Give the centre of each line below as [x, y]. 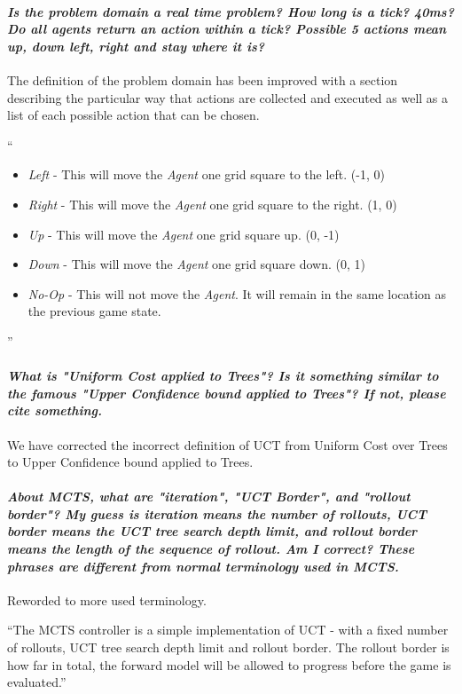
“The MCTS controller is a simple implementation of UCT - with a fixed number [228, 630]
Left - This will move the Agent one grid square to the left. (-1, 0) [206, 174]
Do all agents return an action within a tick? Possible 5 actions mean [227, 29]
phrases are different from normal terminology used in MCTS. [203, 566]
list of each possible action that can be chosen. [133, 115]
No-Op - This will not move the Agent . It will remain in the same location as [237, 293]
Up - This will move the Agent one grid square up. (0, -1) [184, 234]
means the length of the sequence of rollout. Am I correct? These [211, 549]
